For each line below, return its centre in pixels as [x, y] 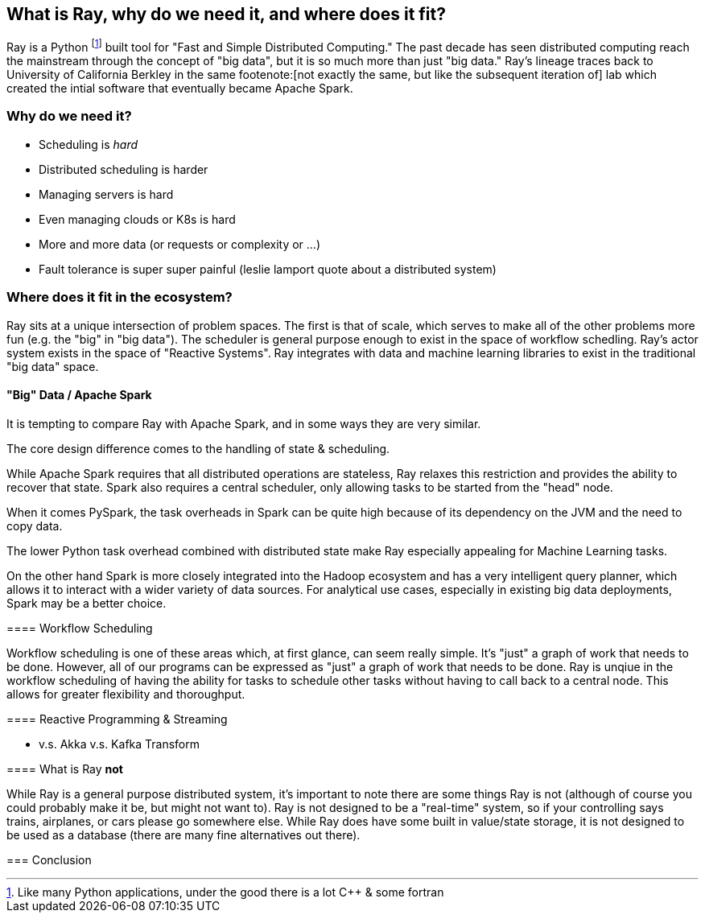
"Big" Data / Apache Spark [79, 395]
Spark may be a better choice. [87, 603]
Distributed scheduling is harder [124, 169]
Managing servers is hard [106, 194]
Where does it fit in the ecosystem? [120, 297]
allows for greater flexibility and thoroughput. [126, 694]
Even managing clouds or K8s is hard [137, 219]
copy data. [35, 525]
